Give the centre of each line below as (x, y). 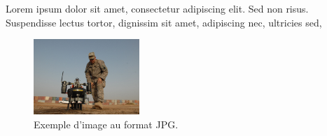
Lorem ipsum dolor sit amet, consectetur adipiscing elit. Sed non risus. (157, 8)
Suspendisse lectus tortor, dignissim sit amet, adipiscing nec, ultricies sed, (164, 22)
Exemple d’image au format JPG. (106, 124)
